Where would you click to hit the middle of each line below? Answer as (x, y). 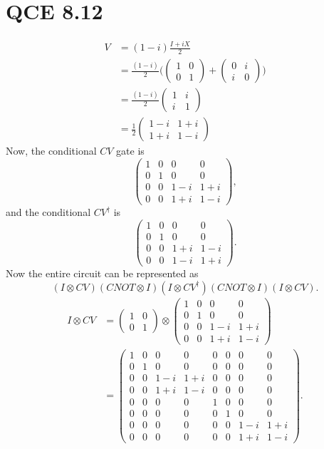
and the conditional (48, 212)
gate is (130, 151)
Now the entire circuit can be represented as (102, 273)
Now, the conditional (51, 151)
